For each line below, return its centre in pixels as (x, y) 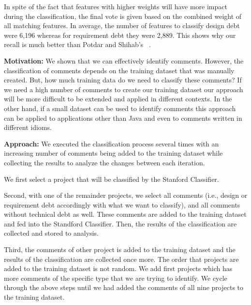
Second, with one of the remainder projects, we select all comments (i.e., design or (126, 195)
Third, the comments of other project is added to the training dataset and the (120, 249)
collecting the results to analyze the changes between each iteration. (104, 162)
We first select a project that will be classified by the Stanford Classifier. (111, 179)
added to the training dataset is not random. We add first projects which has (118, 268)
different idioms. (28, 127)
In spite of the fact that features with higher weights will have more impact (116, 6)
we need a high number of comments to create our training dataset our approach (124, 89)
